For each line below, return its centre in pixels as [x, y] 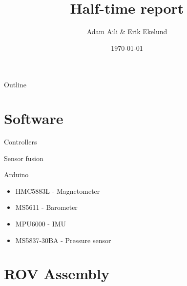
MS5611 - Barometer [46, 207]
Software [34, 118]
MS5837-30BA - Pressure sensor [63, 240]
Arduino [16, 174]
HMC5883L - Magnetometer [58, 191]
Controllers [21, 142]
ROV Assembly [57, 274]
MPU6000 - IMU [41, 224]
